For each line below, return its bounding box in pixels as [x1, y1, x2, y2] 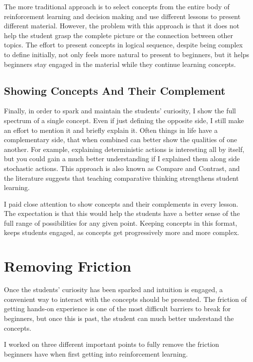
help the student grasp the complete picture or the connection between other [4, 30, 234, 40]
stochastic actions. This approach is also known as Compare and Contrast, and [4, 163, 240, 173]
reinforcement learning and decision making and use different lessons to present [4, 11, 241, 21]
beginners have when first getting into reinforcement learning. [4, 348, 188, 359]
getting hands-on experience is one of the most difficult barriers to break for [4, 303, 231, 314]
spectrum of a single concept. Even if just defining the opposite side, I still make [4, 115, 244, 125]
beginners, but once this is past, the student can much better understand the [4, 313, 234, 323]
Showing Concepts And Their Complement [4, 83, 226, 98]
